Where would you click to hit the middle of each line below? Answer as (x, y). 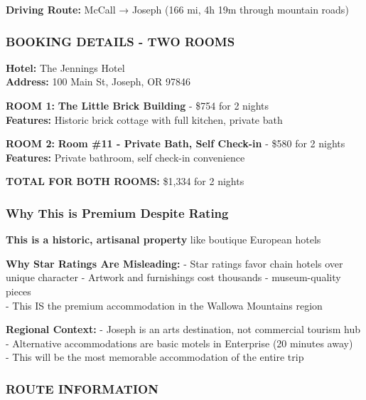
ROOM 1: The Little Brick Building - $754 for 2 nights (138, 105)
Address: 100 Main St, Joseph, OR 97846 (98, 81)
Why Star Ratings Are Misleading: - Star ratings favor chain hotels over (174, 263)
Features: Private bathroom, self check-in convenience (125, 157)
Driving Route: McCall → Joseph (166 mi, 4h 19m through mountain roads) (177, 9)
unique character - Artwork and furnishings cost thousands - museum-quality (173, 277)
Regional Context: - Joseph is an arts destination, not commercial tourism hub (183, 329)
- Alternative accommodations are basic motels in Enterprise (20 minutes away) (179, 343)
